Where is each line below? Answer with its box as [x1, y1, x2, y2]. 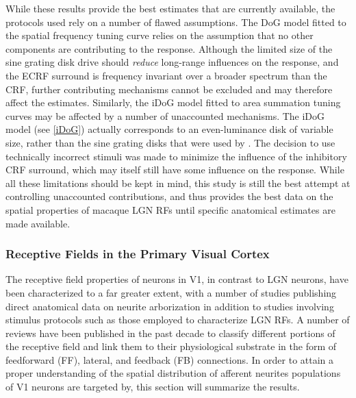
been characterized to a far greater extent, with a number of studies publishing [5, 285, 337, 299]
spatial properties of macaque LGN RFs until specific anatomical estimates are [5, 202, 335, 216]
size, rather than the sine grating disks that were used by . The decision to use [5, 135, 335, 149]
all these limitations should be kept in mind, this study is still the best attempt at [5, 175, 351, 190]
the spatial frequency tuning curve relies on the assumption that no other [5, 28, 314, 42]
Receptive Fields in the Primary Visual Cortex [5, 245, 270, 262]
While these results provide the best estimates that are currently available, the [5, 1, 335, 15]
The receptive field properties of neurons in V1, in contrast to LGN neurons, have [5, 272, 348, 286]
